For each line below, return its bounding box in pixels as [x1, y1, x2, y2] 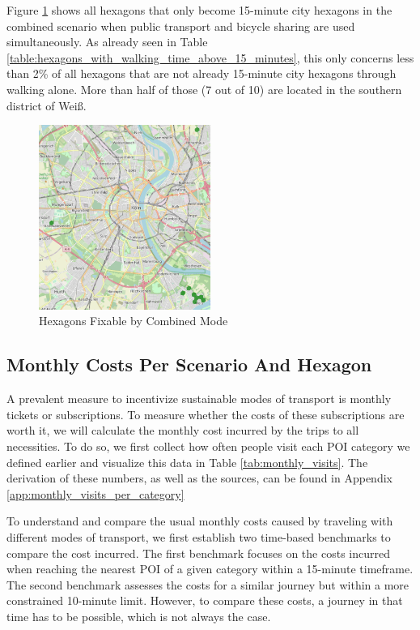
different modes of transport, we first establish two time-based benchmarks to [6, 528, 391, 545]
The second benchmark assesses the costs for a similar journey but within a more [6, 576, 409, 593]
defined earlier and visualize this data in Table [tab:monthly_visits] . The [6, 453, 368, 470]
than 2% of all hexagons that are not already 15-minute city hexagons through [6, 65, 397, 82]
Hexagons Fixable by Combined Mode [39, 312, 228, 329]
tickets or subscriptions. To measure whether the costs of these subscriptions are [6, 405, 405, 422]
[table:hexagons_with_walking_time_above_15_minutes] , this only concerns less [6, 49, 414, 66]
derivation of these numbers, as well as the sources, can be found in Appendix [6, 469, 392, 486]
